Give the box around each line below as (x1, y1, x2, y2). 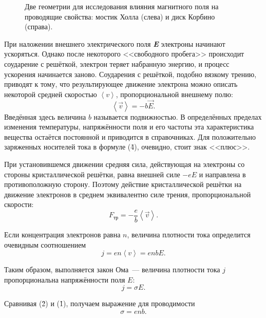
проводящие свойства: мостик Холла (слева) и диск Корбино (25, 11, 215, 22)
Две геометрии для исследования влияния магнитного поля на (25, 1, 219, 11)
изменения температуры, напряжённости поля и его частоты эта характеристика (4, 121, 254, 132)
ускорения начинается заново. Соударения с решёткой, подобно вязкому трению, (4, 68, 257, 79)
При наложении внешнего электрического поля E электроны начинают (4, 38, 225, 49)
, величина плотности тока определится (127, 229, 251, 239)
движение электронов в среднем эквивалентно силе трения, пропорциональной (4, 189, 251, 199)
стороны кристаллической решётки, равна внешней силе (4, 169, 180, 179)
